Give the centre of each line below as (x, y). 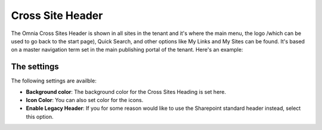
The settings (35, 67)
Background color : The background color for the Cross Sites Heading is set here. (126, 91)
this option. (40, 116)
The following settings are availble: (54, 81)
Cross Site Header (57, 15)
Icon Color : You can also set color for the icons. (85, 100)
